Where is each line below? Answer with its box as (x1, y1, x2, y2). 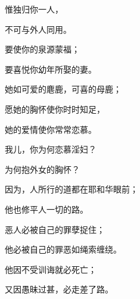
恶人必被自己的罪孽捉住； (5, 223, 105, 235)
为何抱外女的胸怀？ (5, 163, 80, 175)
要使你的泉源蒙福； (5, 43, 80, 55)
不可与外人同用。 (5, 23, 71, 35)
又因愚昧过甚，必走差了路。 (5, 283, 113, 295)
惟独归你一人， (5, 3, 63, 15)
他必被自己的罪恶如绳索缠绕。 (5, 243, 122, 256)
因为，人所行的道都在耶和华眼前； (5, 183, 138, 195)
